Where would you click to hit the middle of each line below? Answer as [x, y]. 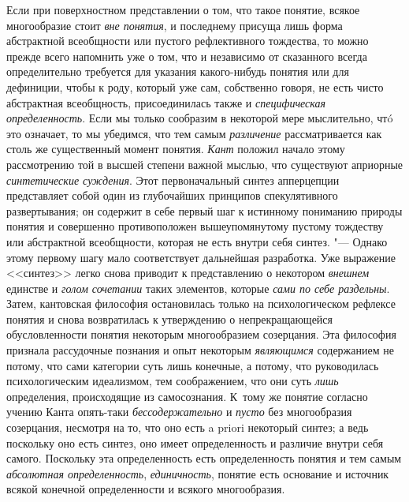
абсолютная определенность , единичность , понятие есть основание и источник [198, 473]
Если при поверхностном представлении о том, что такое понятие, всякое [183, 9]
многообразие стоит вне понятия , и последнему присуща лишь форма [175, 25]
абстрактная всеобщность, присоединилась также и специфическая [166, 102]
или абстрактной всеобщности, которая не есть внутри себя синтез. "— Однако [197, 241]
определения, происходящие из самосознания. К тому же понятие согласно [187, 396]
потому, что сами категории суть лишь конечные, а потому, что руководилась [193, 365]
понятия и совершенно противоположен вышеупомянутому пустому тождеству [195, 226]
